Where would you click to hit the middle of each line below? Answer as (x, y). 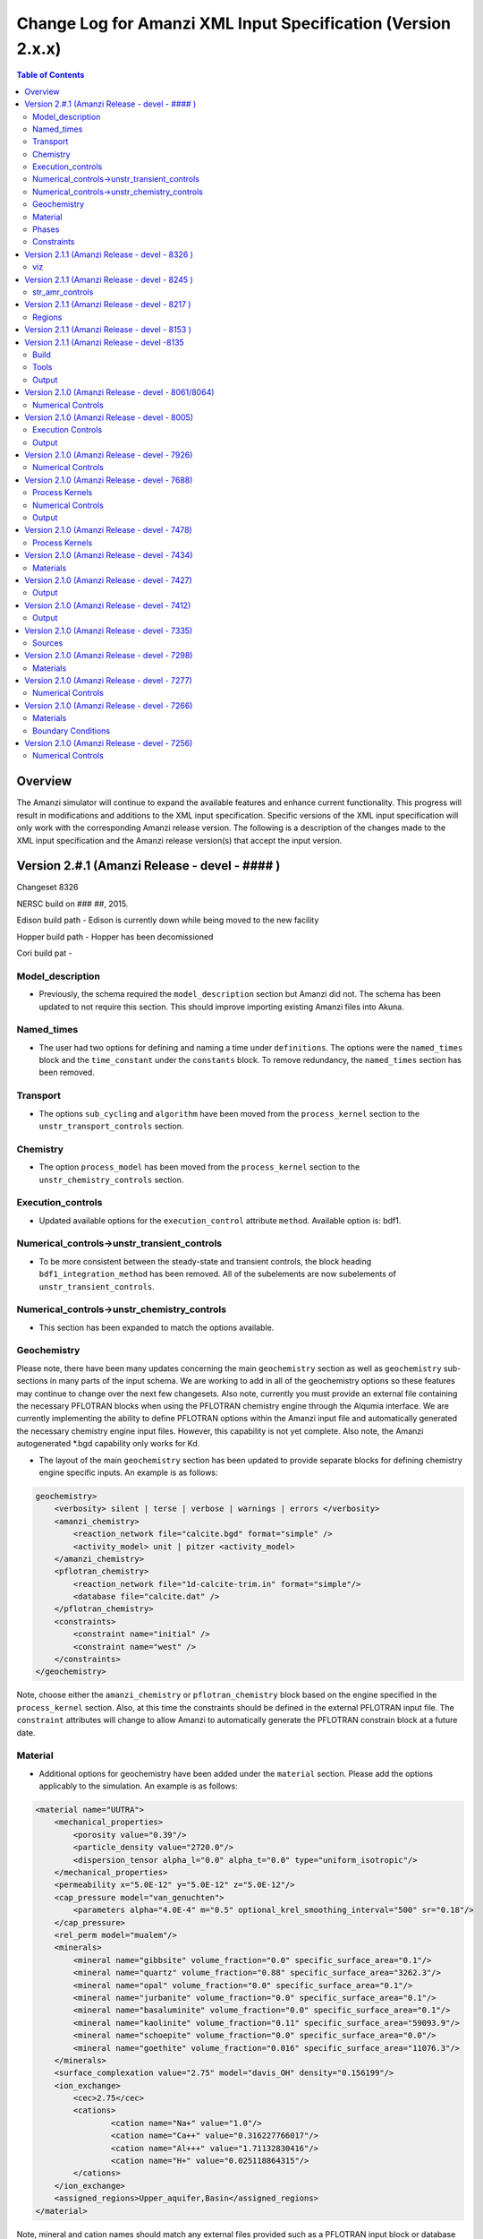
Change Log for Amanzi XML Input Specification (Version (234, 23)
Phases (46, 229)
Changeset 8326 (47, 888)
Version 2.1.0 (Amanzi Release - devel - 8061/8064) (119, 392)
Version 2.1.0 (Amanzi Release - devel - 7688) (109, 480)
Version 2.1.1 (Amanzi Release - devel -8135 (105, 342)
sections (32, 1381)
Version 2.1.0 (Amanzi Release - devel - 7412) (108, 605)
